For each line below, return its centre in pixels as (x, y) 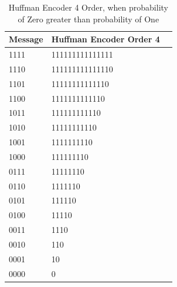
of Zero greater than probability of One (88, 19)
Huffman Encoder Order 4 (105, 39)
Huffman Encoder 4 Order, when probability (88, 7)
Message (26, 39)
